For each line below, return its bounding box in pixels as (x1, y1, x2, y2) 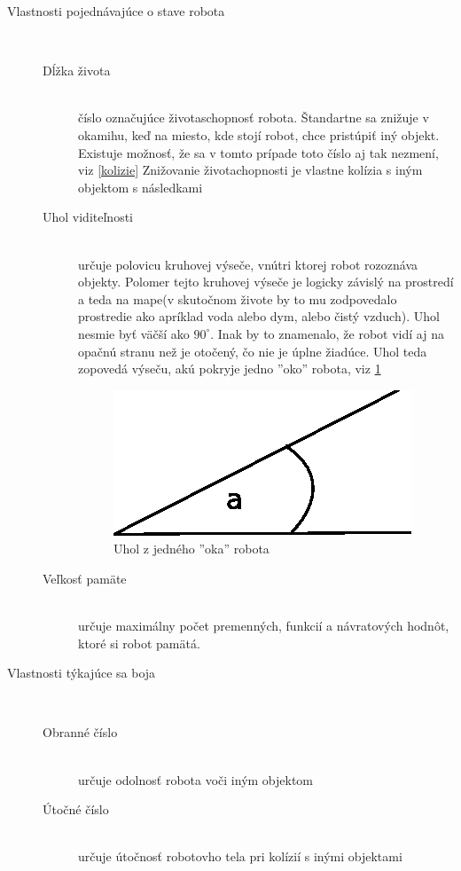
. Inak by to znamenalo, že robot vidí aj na (210, 324, 444, 342)
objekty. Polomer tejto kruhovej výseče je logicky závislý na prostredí (78, 272, 454, 291)
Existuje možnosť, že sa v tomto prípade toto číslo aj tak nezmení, (78, 143, 439, 161)
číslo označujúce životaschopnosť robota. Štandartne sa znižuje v (78, 108, 429, 127)
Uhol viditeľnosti (43, 208, 133, 226)
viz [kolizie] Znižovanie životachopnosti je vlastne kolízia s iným (78, 161, 423, 179)
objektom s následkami (78, 177, 203, 196)
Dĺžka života (43, 61, 111, 80)
